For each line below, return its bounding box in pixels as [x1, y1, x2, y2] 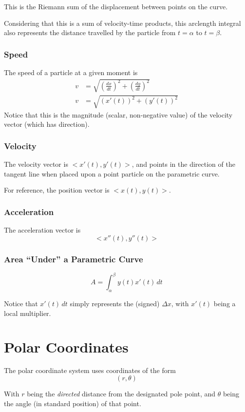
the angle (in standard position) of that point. [4, 398, 141, 408]
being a [213, 298, 236, 309]
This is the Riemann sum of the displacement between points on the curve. [4, 1, 228, 11]
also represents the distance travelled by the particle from [4, 27, 176, 38]
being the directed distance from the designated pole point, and [27, 389, 216, 399]
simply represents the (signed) [70, 298, 160, 309]
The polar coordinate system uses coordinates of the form [4, 365, 176, 375]
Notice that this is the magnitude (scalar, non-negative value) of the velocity [4, 109, 233, 119]
